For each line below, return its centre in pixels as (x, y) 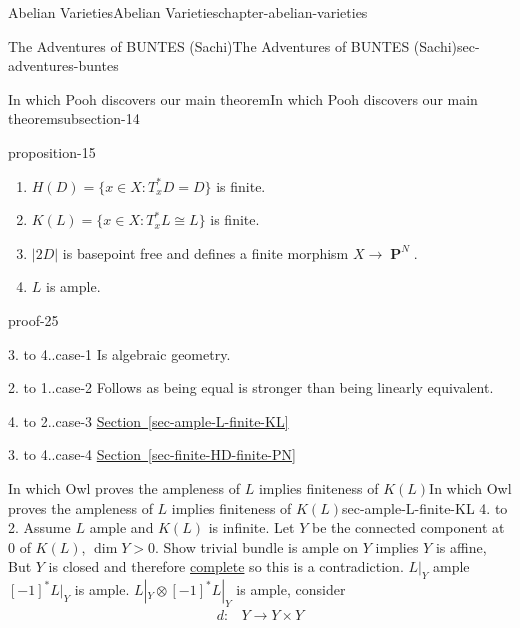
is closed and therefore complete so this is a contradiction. (226, 566)
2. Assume (39, 527)
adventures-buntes (63, 65)
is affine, (461, 546)
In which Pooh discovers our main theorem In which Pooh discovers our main (243, 98)
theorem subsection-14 (74, 118)
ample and (121, 527)
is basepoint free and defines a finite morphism (205, 252)
